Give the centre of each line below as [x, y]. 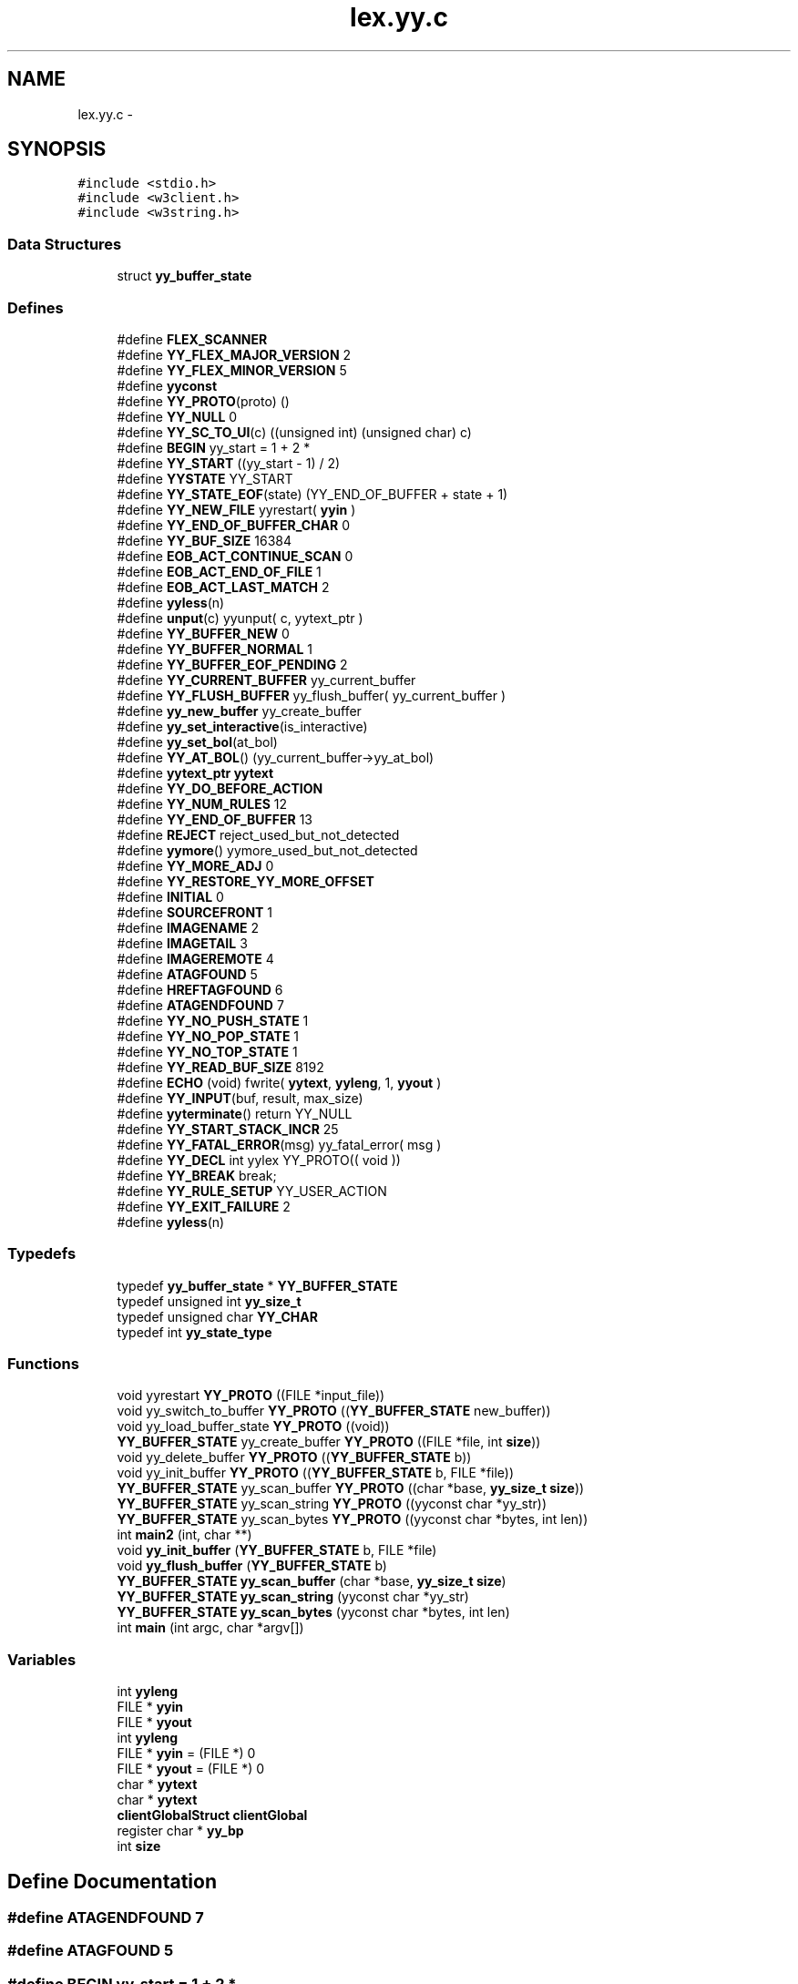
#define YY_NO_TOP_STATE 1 [207, 1051]
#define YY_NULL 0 [177, 416]
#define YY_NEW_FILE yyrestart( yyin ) [236, 509]
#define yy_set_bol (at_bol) [197, 741]
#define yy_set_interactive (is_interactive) [242, 726]
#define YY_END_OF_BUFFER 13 [215, 819]
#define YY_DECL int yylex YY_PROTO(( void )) [259, 1160]
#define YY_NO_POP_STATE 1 [208, 1036]
